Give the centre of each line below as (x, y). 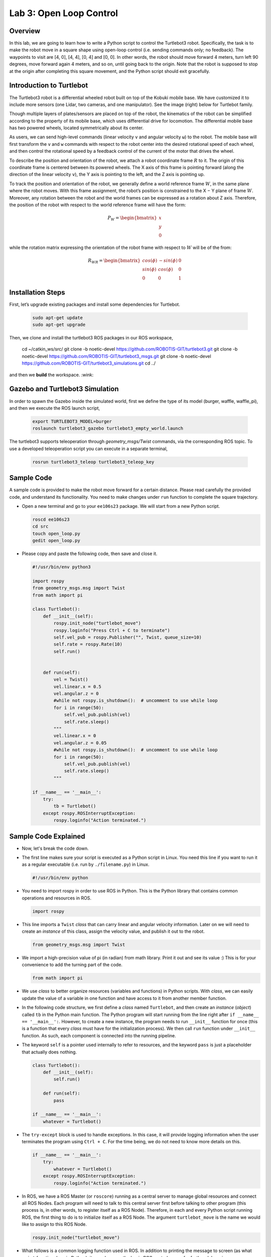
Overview (25, 31)
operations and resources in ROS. (56, 898)
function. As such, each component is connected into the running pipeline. (99, 1035)
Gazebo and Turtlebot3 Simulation (64, 389)
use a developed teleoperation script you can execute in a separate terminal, (89, 448)
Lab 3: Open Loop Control (63, 13)
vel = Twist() (71, 680)
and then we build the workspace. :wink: (51, 375)
